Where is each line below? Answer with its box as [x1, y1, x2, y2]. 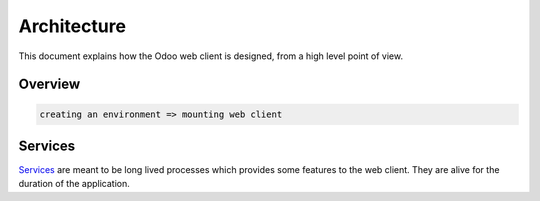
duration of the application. [18, 178, 130, 190]
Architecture [18, 15, 127, 37]
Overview [18, 76, 81, 93]
